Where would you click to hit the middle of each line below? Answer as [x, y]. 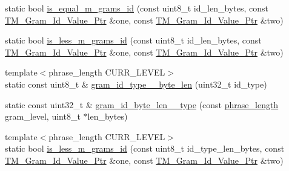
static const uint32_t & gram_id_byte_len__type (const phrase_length [142, 104]
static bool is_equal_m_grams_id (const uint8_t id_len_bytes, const [137, 8]
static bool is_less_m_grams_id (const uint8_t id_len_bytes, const [133, 40]
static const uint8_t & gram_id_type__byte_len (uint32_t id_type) [136, 84]
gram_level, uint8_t [43, 116]
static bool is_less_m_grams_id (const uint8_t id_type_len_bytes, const [145, 148]
